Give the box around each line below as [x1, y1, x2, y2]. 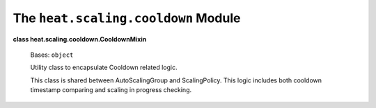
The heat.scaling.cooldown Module [13, 10, 241, 26]
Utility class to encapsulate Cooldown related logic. [30, 63, 178, 72]
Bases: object [30, 51, 74, 59]
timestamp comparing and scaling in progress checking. [30, 86, 192, 94]
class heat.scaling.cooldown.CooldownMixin [13, 35, 147, 43]
